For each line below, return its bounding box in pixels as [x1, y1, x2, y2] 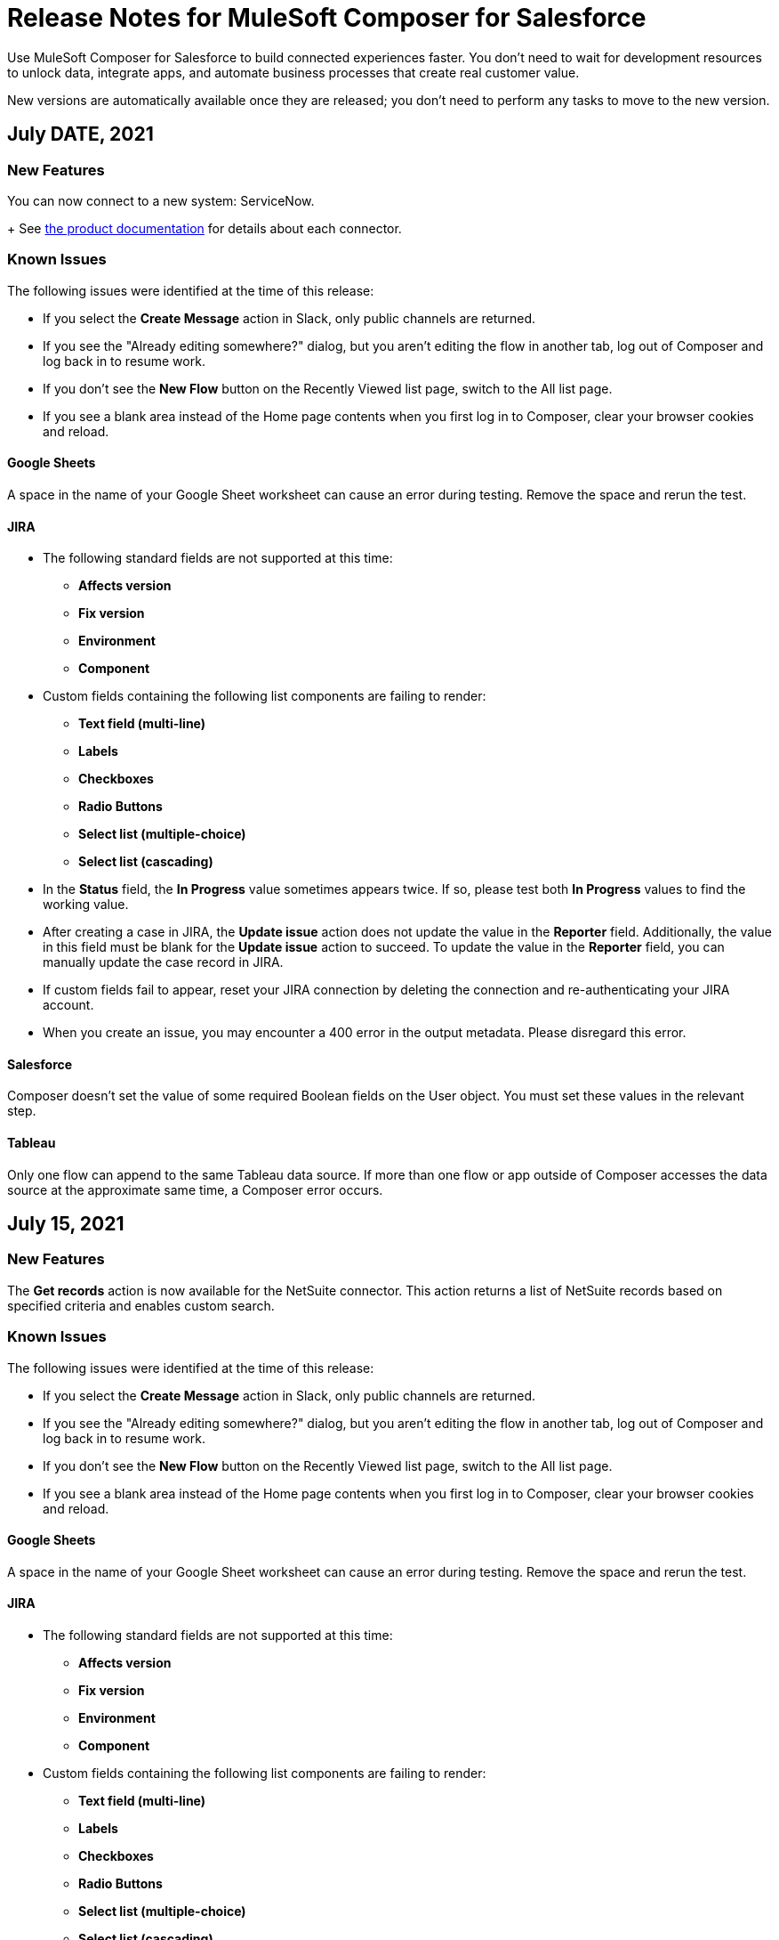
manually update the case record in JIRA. [43, 954, 284, 970]
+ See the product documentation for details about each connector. [7, 220, 402, 236]
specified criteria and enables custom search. [7, 1297, 275, 1313]
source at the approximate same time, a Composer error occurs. [7, 1181, 383, 1197]
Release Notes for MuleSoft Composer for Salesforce [7, 3, 646, 33]
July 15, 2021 [7, 1213, 124, 1236]
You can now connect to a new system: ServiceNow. [7, 192, 315, 208]
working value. [43, 897, 129, 913]
